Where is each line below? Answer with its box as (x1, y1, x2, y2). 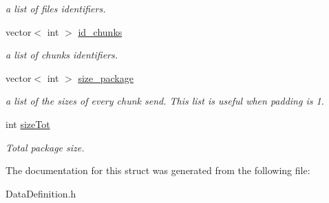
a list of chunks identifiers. (6, 47, 118, 62)
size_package (78, 70, 134, 85)
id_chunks (78, 24, 123, 39)
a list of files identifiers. (6, 1, 106, 15)
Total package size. (6, 140, 85, 154)
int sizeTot (6, 116, 50, 131)
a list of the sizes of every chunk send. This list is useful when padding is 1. (6, 94, 324, 108)
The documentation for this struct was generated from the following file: (6, 163, 310, 178)
